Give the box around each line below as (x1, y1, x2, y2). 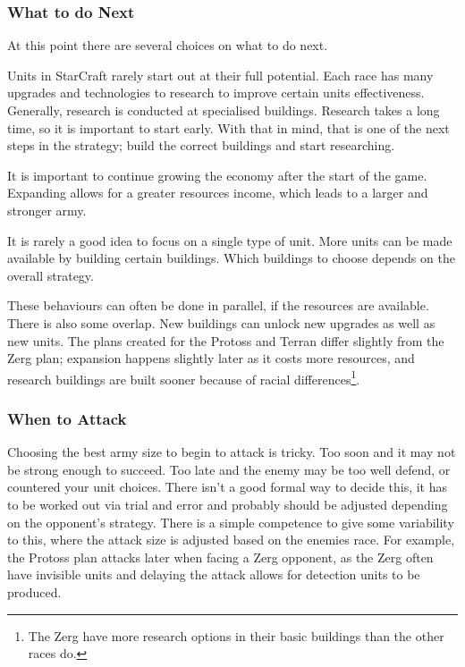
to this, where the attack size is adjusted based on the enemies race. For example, (7, 530, 455, 549)
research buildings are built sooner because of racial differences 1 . (7, 367, 360, 388)
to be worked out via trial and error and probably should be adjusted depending (7, 494, 448, 513)
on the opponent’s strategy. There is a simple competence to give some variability (7, 512, 454, 531)
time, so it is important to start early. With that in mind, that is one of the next (7, 118, 450, 137)
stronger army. (7, 200, 87, 219)
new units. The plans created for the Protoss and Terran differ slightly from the (7, 331, 444, 350)
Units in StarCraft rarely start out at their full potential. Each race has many (7, 65, 434, 84)
